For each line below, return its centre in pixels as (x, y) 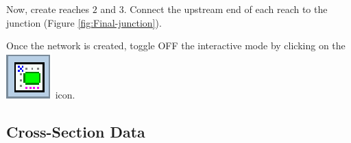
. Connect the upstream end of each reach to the (226, 9)
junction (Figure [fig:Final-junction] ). (84, 22)
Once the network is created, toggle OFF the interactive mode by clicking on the (176, 45)
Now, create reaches (48, 9)
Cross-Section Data (76, 131)
